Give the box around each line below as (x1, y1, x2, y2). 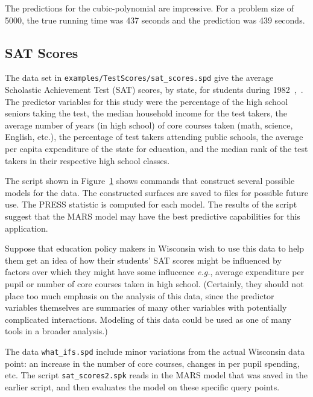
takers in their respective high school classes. (5, 154, 170, 167)
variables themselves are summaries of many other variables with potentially (5, 301, 287, 314)
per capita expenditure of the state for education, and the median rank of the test (5, 142, 308, 155)
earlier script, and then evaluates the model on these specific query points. (5, 380, 280, 393)
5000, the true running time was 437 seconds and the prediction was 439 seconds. (5, 13, 305, 26)
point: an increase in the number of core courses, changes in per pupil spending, (5, 357, 300, 369)
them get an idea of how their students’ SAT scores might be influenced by (5, 253, 282, 266)
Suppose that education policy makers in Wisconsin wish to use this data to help (5, 242, 305, 255)
